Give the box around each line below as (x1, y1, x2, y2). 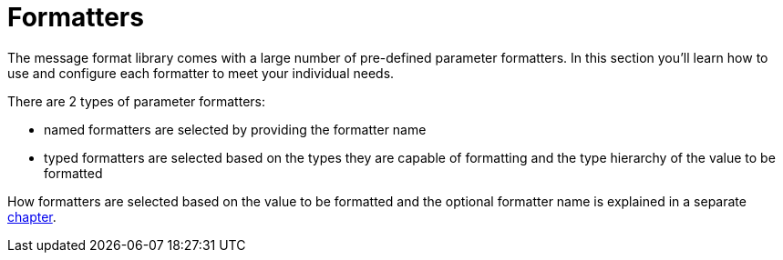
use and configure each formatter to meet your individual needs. (7, 65, 395, 81)
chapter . (7, 208, 57, 225)
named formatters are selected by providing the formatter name (44, 121, 427, 137)
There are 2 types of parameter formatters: (7, 93, 265, 109)
